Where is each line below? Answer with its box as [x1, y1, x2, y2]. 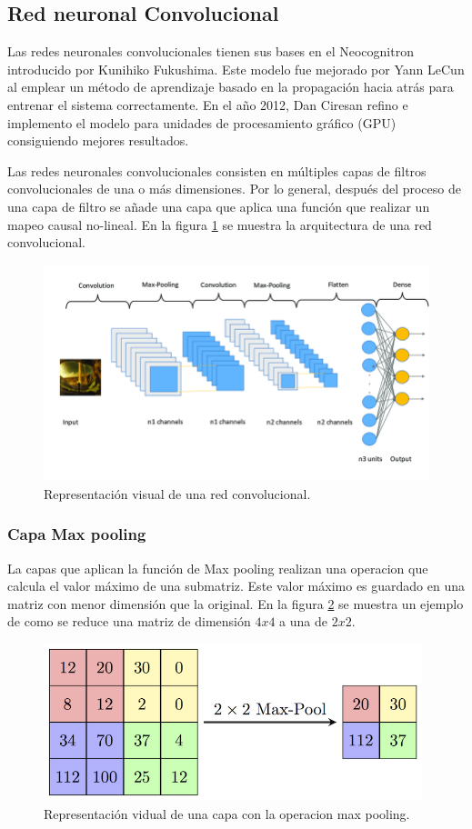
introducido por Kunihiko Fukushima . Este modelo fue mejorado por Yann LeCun [7, 59, 465, 78]
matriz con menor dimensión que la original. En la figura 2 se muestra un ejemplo [7, 594, 464, 613]
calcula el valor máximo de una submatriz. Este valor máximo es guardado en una [7, 576, 466, 595]
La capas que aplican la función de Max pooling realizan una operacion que [7, 558, 428, 577]
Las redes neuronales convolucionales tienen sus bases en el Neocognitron [7, 42, 414, 61]
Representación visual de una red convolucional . [44, 484, 311, 503]
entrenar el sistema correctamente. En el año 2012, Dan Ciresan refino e [7, 95, 408, 114]
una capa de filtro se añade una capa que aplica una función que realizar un [7, 196, 430, 215]
